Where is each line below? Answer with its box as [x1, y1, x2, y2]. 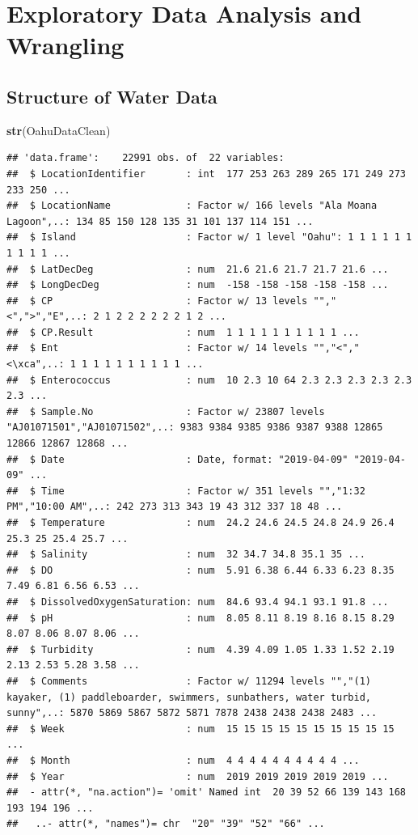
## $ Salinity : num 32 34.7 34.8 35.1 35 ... [6, 549, 365, 561]
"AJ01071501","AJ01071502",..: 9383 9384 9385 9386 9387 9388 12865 [6, 422, 383, 434]
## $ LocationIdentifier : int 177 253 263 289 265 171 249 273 [6, 167, 406, 180]
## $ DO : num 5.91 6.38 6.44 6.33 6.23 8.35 [6, 564, 395, 576]
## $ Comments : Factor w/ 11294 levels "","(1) [6, 675, 372, 687]
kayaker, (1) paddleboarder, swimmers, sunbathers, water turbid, [6, 691, 372, 703]
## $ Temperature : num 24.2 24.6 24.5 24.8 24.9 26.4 [6, 517, 395, 529]
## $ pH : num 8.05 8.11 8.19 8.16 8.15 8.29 [6, 612, 395, 624]
